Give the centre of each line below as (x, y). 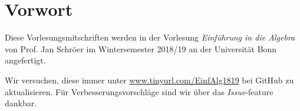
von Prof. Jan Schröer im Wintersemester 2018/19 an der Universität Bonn (141, 48)
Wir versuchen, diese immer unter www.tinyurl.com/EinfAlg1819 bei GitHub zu (149, 80)
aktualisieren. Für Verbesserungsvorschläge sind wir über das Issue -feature (139, 91)
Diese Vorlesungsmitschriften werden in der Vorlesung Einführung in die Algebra (150, 37)
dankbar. (21, 103)
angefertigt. (25, 60)
